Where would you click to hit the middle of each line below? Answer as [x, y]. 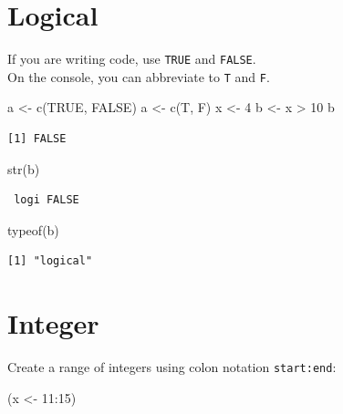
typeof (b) [33, 229]
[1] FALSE [37, 139]
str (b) [24, 168]
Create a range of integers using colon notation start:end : [172, 367]
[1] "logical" [50, 261]
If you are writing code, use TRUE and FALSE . [132, 59]
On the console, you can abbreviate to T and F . [139, 76]
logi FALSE [47, 200]
